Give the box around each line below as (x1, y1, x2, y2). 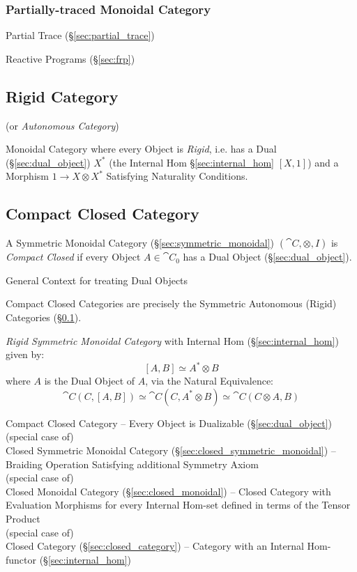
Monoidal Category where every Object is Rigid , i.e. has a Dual (6, 141, 277, 156)
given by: (6, 347, 45, 362)
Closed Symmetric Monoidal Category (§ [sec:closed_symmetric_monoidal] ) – (6, 443, 336, 458)
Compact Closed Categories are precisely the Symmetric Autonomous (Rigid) (6, 296, 337, 311)
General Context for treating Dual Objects (6, 272, 188, 287)
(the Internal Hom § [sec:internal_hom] (109, 155, 274, 169)
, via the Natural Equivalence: (145, 373, 274, 388)
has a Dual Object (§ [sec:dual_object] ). (183, 249, 352, 264)
